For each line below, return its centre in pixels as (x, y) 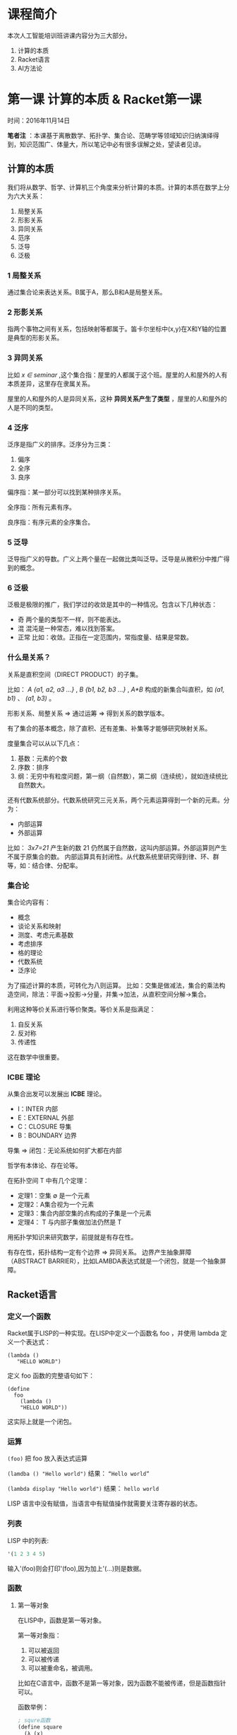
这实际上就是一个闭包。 (41, 1422)
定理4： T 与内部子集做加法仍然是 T (69, 1222)
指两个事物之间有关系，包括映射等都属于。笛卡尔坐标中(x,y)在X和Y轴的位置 (117, 329)
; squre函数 (34, 1720)
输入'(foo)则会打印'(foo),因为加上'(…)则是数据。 (77, 1568)
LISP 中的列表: (28, 1540)
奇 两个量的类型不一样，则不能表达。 (71, 619)
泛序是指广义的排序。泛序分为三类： (60, 444)
